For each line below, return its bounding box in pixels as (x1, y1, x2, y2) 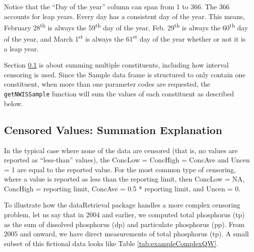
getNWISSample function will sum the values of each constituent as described (4, 89, 234, 99)
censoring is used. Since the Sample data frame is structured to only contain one (4, 69, 246, 79)
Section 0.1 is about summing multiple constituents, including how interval (4, 60, 229, 70)
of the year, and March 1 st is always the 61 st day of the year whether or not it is (4, 32, 246, 44)
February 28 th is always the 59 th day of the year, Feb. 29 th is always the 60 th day (4, 21, 248, 32)
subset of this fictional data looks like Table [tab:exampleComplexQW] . (4, 238, 219, 248)
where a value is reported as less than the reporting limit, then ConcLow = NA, (4, 174, 245, 184)
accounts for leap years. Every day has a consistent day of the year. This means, (4, 11, 245, 21)
